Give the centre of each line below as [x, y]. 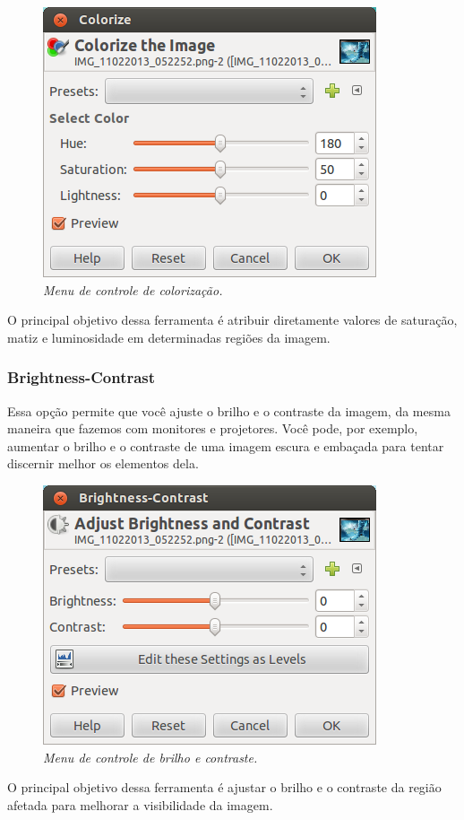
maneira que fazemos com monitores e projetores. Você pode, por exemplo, [213, 428]
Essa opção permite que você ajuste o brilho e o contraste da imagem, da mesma [229, 410]
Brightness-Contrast [82, 377]
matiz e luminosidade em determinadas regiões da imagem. [169, 337]
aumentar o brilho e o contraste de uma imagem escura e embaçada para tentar [226, 445]
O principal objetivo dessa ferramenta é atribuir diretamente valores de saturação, [232, 320]
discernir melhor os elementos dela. [103, 463]
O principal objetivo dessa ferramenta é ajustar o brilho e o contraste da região [224, 787]
